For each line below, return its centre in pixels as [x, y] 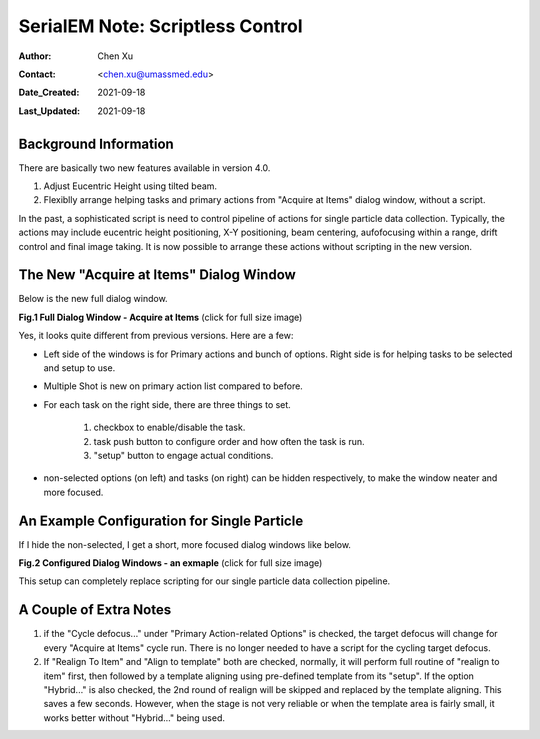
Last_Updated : [49, 111]
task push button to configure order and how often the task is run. [229, 441]
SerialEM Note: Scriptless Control [161, 26]
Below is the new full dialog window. [93, 299]
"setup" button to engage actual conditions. [183, 455]
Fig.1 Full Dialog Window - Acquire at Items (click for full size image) [160, 317]
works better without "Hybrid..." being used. [134, 717]
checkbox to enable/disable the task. [169, 427]
